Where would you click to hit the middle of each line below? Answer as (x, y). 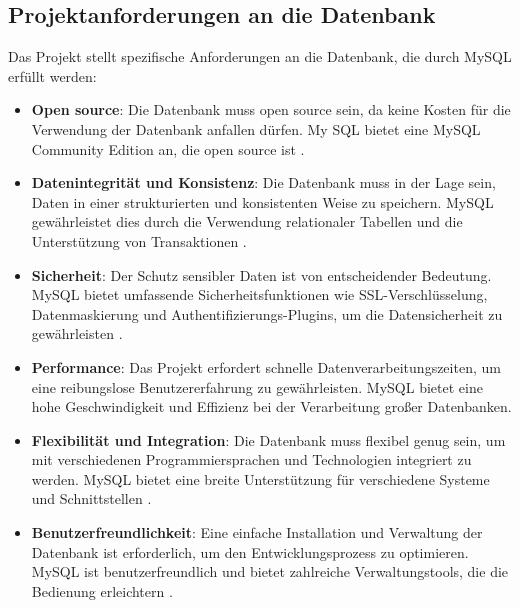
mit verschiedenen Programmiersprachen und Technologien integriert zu (251, 459)
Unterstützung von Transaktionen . (139, 240)
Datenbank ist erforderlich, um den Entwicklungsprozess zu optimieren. (250, 551)
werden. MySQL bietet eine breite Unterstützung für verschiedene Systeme (260, 478)
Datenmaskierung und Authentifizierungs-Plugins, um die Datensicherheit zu (267, 313)
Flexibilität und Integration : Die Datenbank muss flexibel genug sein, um (268, 439)
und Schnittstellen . (91, 498)
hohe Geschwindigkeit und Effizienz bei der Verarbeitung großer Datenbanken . (271, 406)
